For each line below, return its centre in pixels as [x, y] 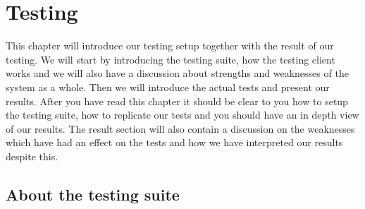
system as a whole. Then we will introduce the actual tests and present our [168, 86]
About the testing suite [93, 194]
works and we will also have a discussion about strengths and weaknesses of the [177, 73]
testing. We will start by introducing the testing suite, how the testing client [171, 59]
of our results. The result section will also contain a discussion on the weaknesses [180, 128]
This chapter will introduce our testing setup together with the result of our [170, 46]
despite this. [32, 156]
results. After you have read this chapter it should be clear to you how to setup [177, 101]
